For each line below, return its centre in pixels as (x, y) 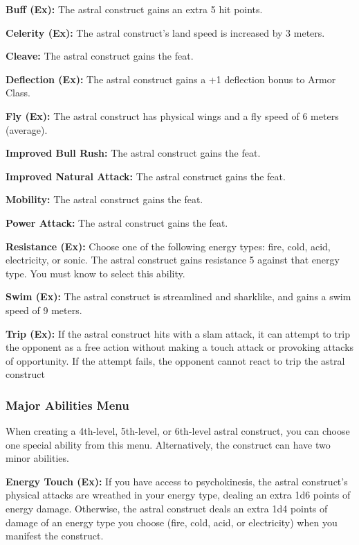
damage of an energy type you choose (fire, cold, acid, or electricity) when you (172, 522)
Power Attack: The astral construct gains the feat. (117, 222)
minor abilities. (37, 458)
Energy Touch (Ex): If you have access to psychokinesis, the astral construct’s (177, 481)
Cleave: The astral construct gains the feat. (100, 56)
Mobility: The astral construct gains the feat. (104, 199)
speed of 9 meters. (44, 310)
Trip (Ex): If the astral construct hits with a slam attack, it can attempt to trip (178, 333)
